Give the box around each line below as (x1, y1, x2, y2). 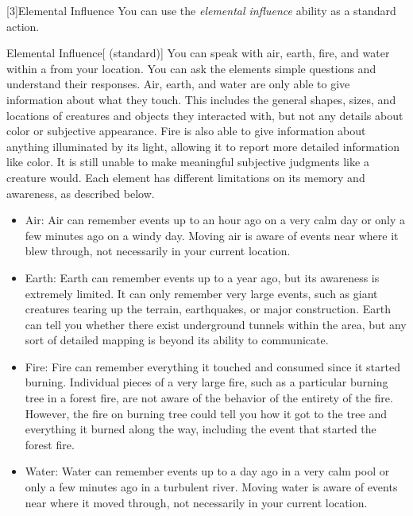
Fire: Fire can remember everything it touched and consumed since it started (25, 358, 400, 374)
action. (6, 17, 40, 34)
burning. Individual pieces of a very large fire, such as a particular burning (25, 374, 388, 390)
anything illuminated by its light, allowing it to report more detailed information (6, 138, 399, 154)
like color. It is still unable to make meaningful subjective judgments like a (6, 153, 369, 170)
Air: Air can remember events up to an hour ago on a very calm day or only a (25, 211, 406, 228)
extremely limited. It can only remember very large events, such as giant (25, 285, 378, 301)
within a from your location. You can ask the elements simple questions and (6, 60, 376, 76)
